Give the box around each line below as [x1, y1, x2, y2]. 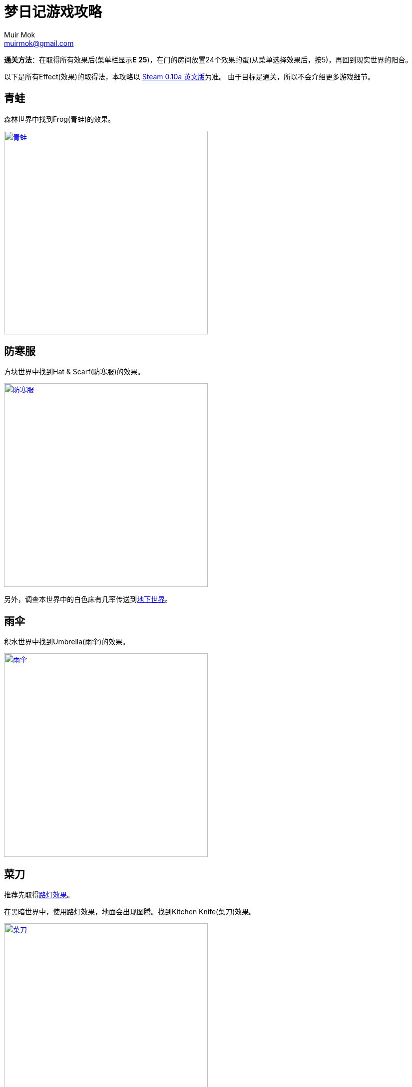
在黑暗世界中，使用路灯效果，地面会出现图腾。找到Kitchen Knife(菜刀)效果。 [4, 907, 256, 916]
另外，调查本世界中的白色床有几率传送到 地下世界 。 [4, 595, 172, 604]
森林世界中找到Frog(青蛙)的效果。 [4, 114, 115, 123]
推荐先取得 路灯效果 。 [4, 890, 74, 899]
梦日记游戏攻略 [4, 3, 102, 20]
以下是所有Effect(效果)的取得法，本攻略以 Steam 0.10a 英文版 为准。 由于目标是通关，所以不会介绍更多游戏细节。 [4, 72, 375, 81]
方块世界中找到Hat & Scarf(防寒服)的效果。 [4, 367, 145, 376]
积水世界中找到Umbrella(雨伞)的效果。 [4, 637, 130, 646]
